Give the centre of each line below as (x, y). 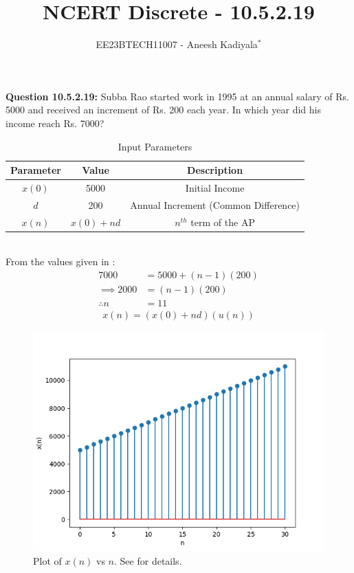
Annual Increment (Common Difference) (215, 204)
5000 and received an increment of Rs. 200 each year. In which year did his (163, 110)
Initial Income (215, 187)
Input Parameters (155, 146)
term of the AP (223, 222)
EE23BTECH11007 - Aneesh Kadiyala (177, 44)
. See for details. (148, 560)
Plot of (47, 560)
